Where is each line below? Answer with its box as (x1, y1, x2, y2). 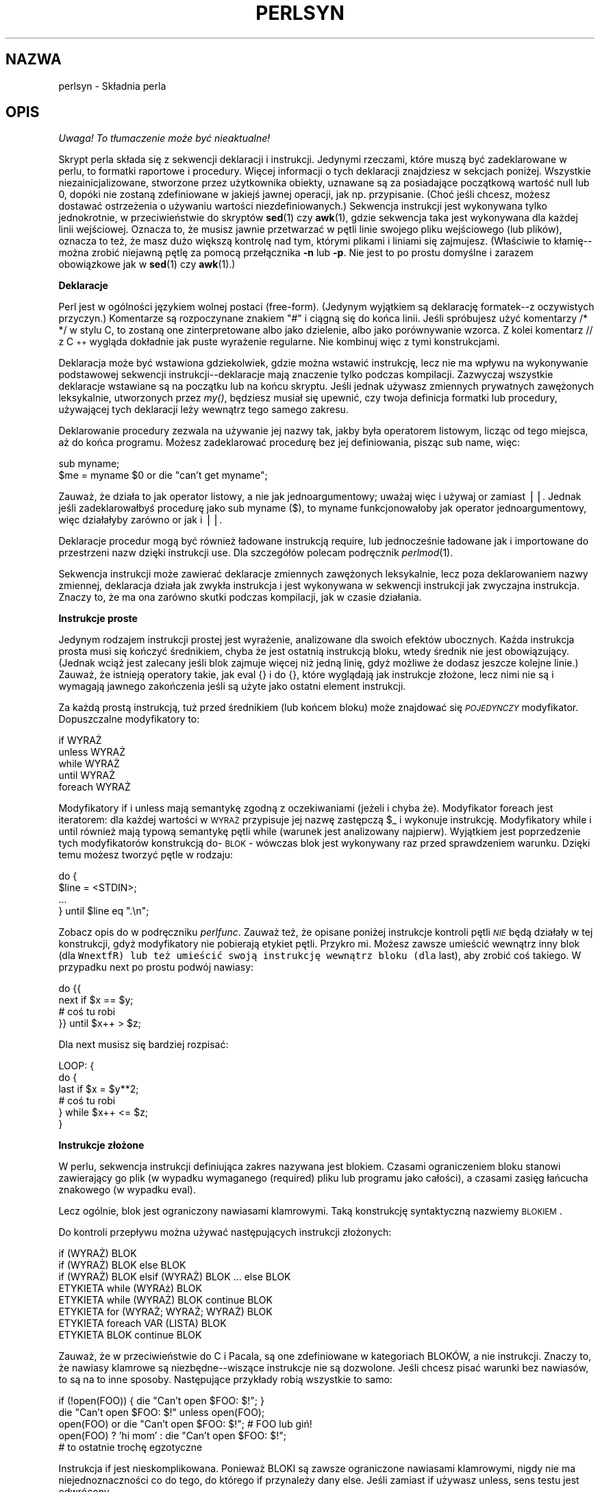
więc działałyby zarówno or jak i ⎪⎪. (58, 514, 223, 526)
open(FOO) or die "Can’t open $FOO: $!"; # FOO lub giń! (58, 1418, 312, 1430)
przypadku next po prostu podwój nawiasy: (58, 961, 254, 973)
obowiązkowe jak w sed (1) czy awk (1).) (58, 258, 236, 271)
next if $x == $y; (58, 994, 134, 1006)
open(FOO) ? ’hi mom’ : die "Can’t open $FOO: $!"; (58, 1430, 286, 1442)
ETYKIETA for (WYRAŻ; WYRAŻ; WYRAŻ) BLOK (58, 1306, 273, 1318)
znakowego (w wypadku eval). (58, 1184, 196, 1196)
